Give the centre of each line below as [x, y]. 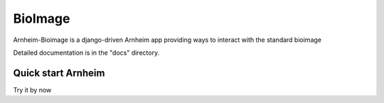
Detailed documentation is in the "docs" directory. [86, 53]
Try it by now [32, 90]
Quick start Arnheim [59, 73]
